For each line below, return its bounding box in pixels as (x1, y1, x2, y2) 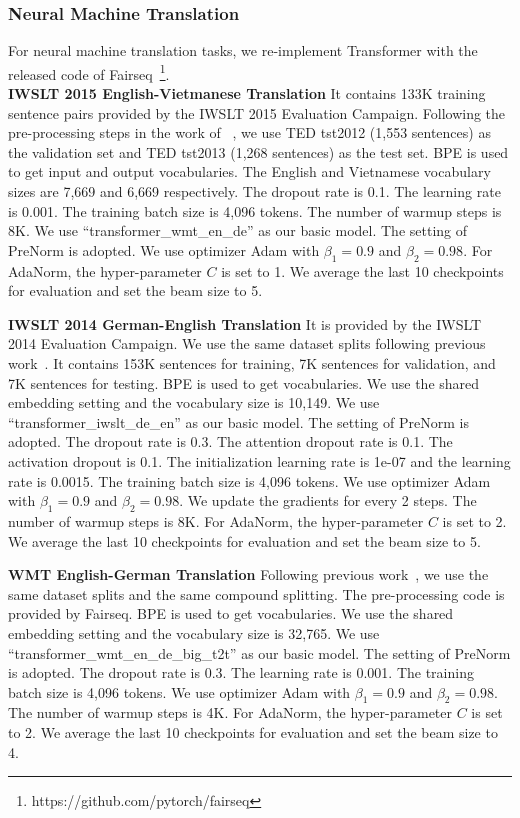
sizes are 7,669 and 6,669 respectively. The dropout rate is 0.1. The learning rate (8, 181, 501, 202)
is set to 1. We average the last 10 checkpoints (221, 260, 504, 281)
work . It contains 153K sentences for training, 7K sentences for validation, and (8, 352, 496, 373)
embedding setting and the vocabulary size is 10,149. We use (8, 392, 380, 413)
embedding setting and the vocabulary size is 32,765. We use (8, 622, 380, 643)
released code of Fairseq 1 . (8, 60, 170, 84)
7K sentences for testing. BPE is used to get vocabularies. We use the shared (8, 372, 480, 393)
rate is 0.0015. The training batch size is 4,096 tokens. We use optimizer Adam (8, 470, 491, 491)
